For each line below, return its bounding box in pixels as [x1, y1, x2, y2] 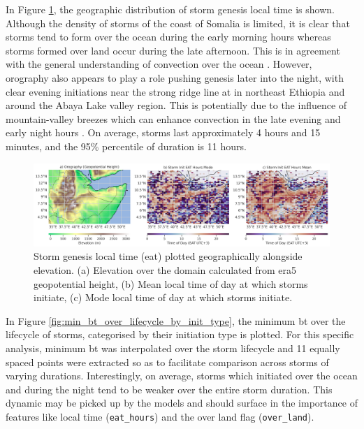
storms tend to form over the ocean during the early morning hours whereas [6, 29, 331, 44]
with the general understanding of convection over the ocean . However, [6, 57, 312, 71]
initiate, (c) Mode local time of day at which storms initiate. [34, 290, 293, 305]
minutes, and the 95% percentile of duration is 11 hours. [6, 138, 247, 153]
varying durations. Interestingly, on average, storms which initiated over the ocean [6, 368, 358, 383]
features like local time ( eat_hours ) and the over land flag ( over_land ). [6, 409, 314, 423]
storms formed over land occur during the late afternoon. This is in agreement [6, 43, 340, 57]
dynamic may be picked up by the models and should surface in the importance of [6, 395, 358, 410]
